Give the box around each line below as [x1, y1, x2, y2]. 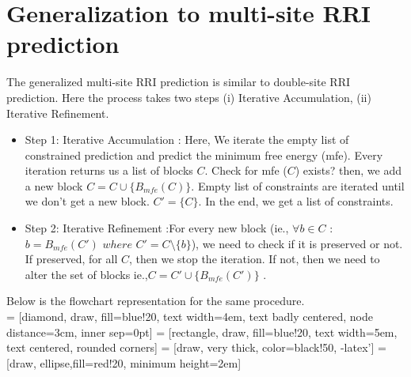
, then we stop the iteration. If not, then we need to [128, 251, 380, 267]
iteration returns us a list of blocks [25, 162, 193, 179]
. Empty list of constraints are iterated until [191, 177, 405, 194]
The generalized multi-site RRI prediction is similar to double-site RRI [6, 74, 350, 90]
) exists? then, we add [295, 162, 402, 179]
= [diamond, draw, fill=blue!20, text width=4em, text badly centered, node [6, 308, 373, 325]
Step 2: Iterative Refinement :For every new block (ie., [25, 220, 289, 236]
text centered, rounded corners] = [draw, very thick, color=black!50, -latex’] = [6, 339, 386, 356]
